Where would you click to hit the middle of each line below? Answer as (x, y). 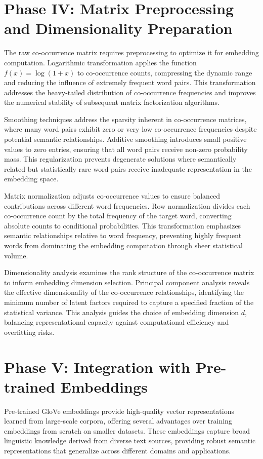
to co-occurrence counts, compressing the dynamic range (165, 72)
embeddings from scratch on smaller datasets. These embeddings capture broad (127, 430)
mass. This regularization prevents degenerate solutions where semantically (120, 159)
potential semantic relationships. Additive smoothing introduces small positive (125, 139)
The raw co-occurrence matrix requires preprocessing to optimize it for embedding (131, 52)
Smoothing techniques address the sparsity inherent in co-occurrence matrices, (125, 119)
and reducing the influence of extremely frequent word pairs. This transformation (130, 82)
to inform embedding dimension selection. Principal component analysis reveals (127, 282)
